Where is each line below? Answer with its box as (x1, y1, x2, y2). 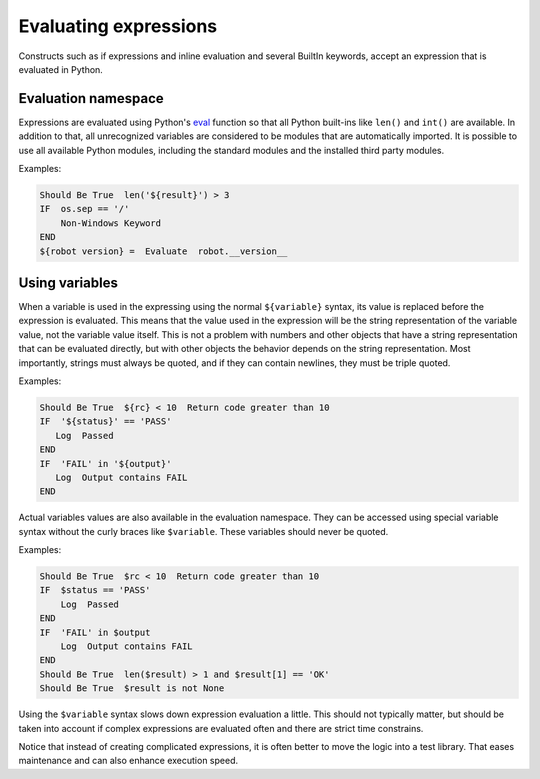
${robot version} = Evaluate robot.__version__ (39, 245, 288, 257)
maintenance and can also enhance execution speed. (18, 755, 239, 767)
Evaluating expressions (18, 15, 218, 37)
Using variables (18, 274, 119, 291)
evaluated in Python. (18, 63, 104, 75)
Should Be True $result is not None (39, 683, 225, 694)
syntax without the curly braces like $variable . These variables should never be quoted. (18, 525, 389, 537)
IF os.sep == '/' (39, 203, 130, 215)
